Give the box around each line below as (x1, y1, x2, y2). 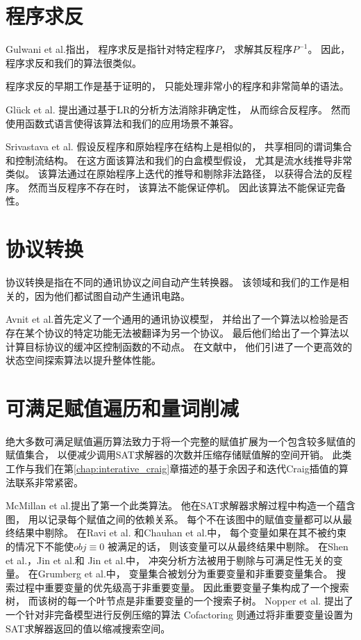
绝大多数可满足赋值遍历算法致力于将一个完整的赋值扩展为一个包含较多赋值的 (6, 433, 355, 448)
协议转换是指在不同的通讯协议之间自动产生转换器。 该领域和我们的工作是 (6, 275, 339, 289)
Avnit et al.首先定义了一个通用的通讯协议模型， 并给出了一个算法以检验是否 (6, 312, 349, 326)
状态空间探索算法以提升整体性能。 (6, 353, 161, 367)
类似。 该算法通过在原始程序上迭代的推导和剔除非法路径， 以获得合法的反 (6, 166, 343, 181)
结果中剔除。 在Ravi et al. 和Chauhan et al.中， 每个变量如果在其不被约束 (15, 525, 346, 540)
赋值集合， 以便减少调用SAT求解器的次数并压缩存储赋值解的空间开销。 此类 (6, 447, 352, 462)
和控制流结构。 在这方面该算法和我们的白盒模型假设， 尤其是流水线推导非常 (6, 152, 353, 167)
